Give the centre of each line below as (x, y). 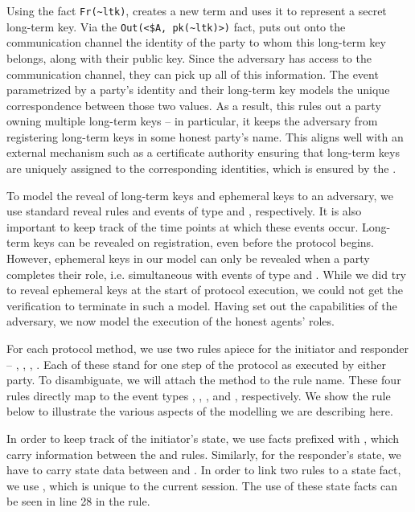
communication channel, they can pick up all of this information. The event (193, 74)
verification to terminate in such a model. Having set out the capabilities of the (202, 305)
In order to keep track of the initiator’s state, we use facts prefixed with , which (203, 438)
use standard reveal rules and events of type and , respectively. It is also (184, 211)
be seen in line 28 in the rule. (78, 501)
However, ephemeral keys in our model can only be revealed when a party (188, 258)
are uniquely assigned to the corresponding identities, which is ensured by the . (201, 168)
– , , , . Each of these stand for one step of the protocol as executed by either (196, 364)
